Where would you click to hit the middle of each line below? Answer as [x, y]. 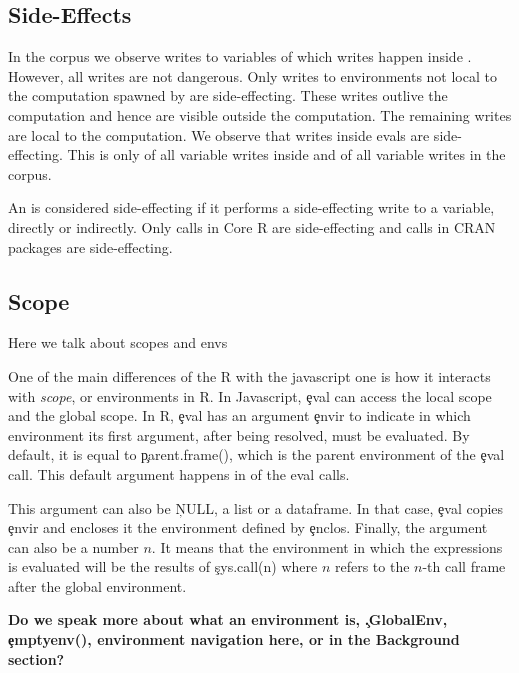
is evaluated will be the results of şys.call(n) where [163, 566]
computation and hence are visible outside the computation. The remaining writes [260, 114]
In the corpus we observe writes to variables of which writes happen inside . [240, 56]
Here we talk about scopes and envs [118, 342]
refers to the [372, 566]
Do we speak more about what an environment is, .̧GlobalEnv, [228, 619]
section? [36, 658]
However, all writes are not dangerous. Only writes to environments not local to [252, 75]
